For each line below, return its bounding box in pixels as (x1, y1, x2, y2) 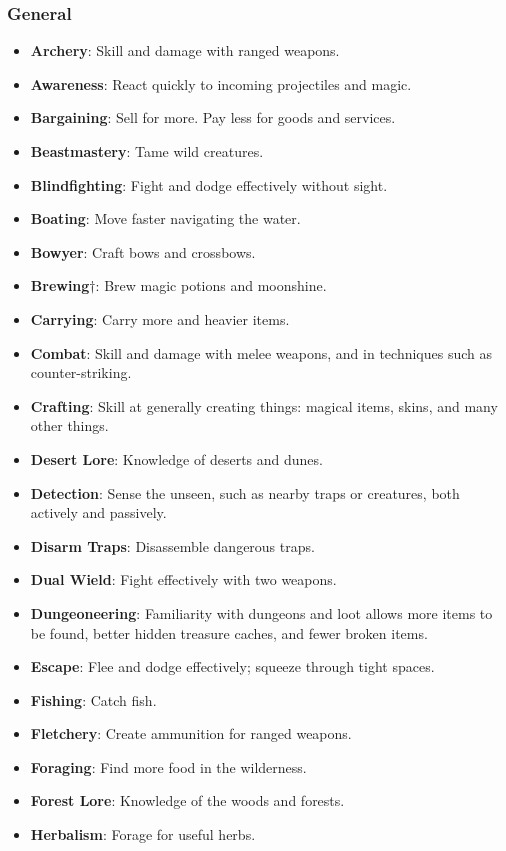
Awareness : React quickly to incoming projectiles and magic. (30, 73, 412, 94)
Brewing (30, 275, 90, 296)
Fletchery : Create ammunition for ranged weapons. (30, 723, 352, 744)
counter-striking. (30, 362, 132, 383)
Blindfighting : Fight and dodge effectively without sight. (30, 174, 388, 195)
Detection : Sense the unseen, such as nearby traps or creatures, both (30, 482, 460, 503)
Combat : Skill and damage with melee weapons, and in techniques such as (30, 342, 492, 363)
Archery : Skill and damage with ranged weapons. (30, 40, 340, 61)
